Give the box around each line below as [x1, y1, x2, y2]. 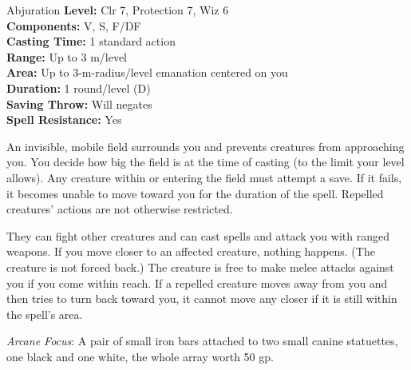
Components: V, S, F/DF [6, 17, 141, 34]
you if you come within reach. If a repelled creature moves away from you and [6, 274, 388, 291]
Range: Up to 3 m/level [6, 48, 128, 65]
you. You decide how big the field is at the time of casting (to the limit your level [6, 153, 405, 170]
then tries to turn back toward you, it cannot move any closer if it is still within [6, 290, 397, 307]
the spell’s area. [6, 305, 83, 322]
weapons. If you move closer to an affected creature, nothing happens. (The [6, 243, 375, 260]
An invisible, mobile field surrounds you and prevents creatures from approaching [6, 137, 405, 154]
